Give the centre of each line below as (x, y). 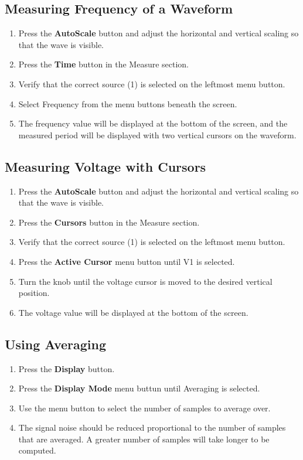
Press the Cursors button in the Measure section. (109, 222)
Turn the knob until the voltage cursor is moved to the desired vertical (145, 281)
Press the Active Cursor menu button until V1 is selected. (127, 261)
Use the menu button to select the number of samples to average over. (144, 408)
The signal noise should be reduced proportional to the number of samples (152, 427)
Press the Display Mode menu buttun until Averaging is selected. (139, 388)
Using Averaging (56, 344)
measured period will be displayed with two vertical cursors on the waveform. (157, 134)
